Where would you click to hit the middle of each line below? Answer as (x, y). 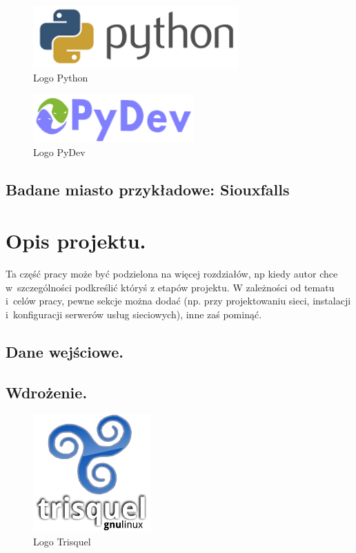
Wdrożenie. (47, 392)
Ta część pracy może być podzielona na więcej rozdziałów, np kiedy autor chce (172, 273)
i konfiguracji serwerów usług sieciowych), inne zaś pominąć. (134, 314)
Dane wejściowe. (65, 351)
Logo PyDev (59, 152)
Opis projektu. (76, 241)
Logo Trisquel (62, 541)
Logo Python (61, 78)
